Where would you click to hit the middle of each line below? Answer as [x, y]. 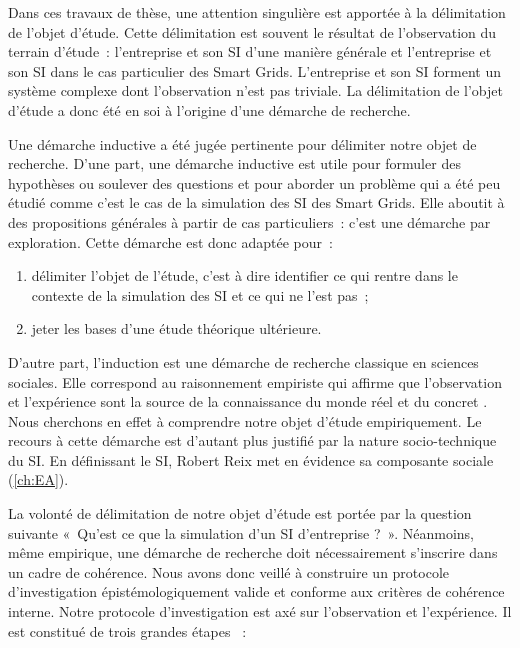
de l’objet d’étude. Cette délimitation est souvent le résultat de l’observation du [252, 31]
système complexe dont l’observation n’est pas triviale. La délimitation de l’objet [255, 90]
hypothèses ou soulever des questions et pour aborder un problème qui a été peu [254, 182]
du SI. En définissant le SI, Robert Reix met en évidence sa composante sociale [251, 459]
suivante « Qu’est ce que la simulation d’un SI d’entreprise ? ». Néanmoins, [241, 532]
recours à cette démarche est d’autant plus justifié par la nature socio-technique [252, 440]
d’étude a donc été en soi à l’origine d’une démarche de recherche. [209, 109]
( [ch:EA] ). [38, 479]
